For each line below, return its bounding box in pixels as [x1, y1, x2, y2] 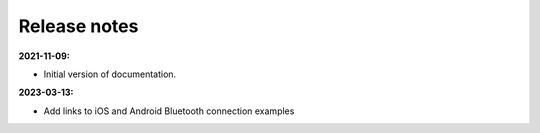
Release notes [18, 15, 139, 37]
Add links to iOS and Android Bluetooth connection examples [43, 105, 295, 117]
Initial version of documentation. [43, 68, 177, 80]
